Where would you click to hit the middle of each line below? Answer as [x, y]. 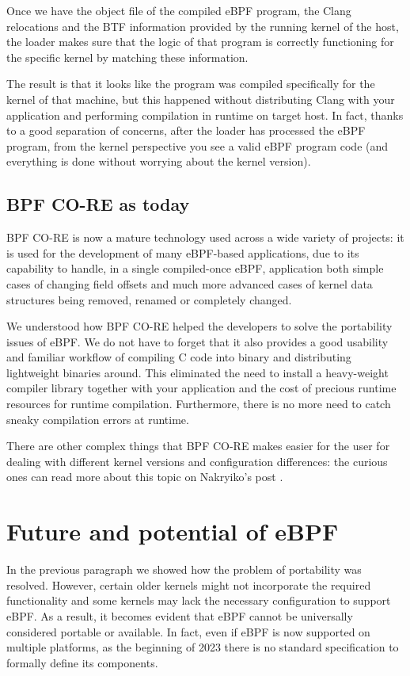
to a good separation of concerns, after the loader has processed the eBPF [186, 130]
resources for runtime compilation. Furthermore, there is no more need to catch [199, 404]
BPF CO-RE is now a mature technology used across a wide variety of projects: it [205, 237]
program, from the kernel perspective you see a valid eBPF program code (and [197, 145]
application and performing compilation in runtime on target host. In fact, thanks [205, 115]
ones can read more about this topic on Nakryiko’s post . [145, 477]
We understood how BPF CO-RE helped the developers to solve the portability [199, 326]
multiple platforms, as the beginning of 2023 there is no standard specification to [203, 647]
